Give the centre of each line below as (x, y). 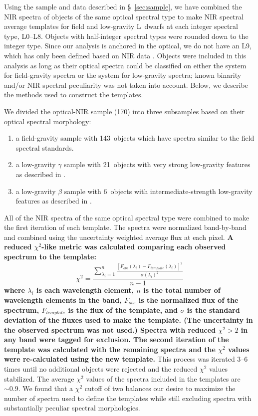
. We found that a (46, 388)
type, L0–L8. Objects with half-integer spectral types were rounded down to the (126, 36)
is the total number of (182, 290)
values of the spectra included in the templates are (163, 378)
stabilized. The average (39, 378)
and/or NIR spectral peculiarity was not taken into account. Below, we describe (126, 85)
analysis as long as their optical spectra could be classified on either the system (125, 65)
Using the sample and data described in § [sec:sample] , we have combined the (123, 6)
